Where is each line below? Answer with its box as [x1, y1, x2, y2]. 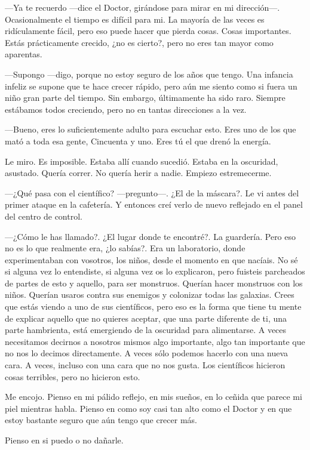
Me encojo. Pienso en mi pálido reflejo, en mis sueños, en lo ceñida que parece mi [5, 390, 302, 403]
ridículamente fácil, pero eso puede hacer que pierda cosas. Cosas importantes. [5, 24, 291, 37]
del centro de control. [5, 209, 82, 222]
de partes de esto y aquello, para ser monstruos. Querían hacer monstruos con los [5, 276, 303, 289]
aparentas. [5, 48, 42, 60]
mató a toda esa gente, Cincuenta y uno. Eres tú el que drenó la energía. [5, 134, 271, 147]
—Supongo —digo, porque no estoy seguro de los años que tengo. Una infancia [5, 67, 293, 80]
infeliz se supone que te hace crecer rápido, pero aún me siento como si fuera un [5, 79, 297, 92]
